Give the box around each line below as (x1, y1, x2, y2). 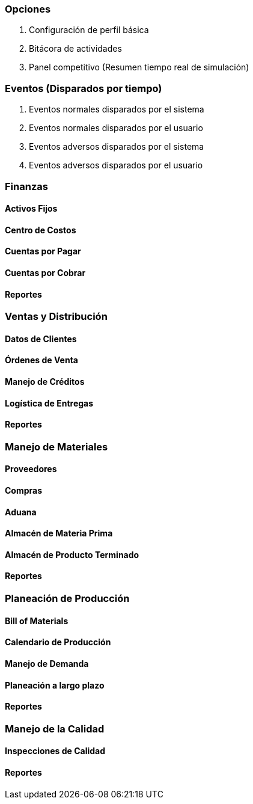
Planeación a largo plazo (5, 680, 105, 690)
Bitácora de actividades (29, 43, 122, 54)
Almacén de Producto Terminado (5, 549, 139, 560)
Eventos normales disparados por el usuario (29, 123, 203, 133)
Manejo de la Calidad (5, 722, 105, 735)
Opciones (5, 3, 51, 15)
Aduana (5, 506, 37, 517)
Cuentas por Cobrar (5, 267, 86, 278)
